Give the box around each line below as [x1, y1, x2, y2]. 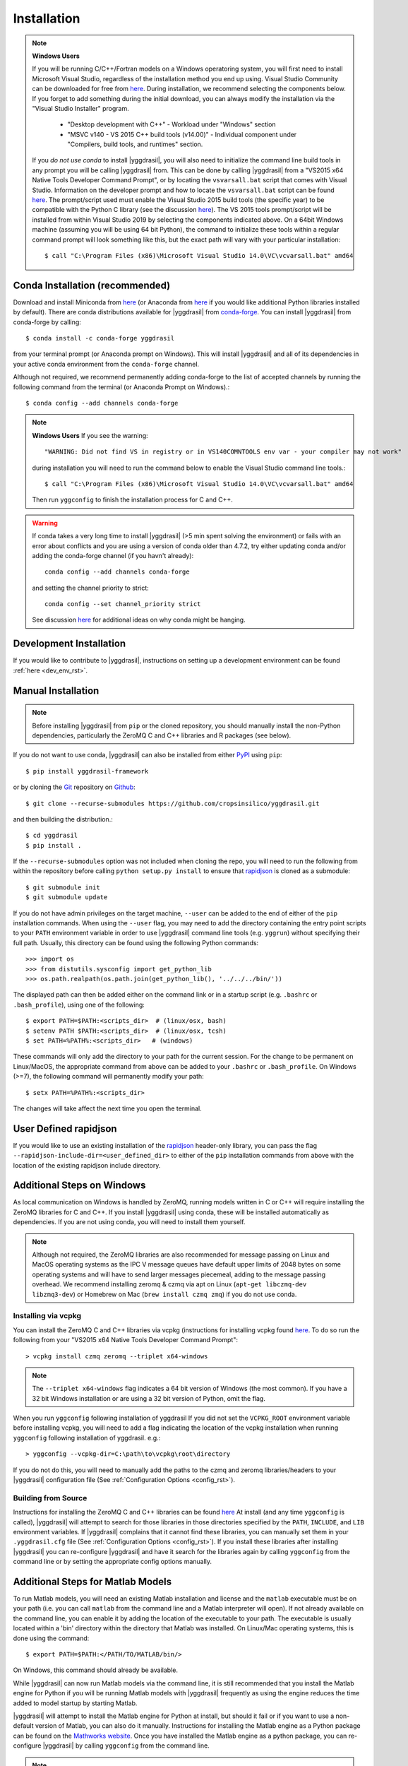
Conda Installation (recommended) [13, 279, 171, 291]
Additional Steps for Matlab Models [13, 1575, 172, 1587]
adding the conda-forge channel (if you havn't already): [32, 551, 194, 559]
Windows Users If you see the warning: [32, 431, 148, 439]
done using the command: [13, 1634, 90, 1642]
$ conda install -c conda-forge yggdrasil [25, 334, 175, 343]
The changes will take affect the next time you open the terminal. [13, 1104, 203, 1113]
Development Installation [13, 638, 126, 650]
